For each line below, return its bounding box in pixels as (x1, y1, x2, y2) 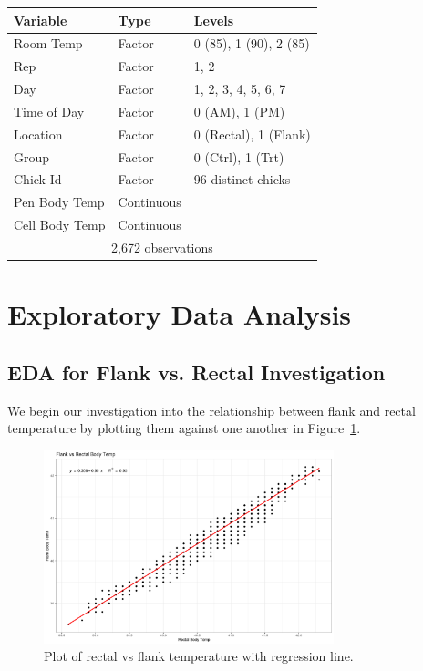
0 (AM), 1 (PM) (193, 101, 285, 120)
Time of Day (14, 101, 85, 120)
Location (14, 124, 63, 143)
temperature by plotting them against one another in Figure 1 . (7, 418, 361, 438)
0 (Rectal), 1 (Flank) (193, 124, 311, 143)
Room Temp (14, 34, 83, 53)
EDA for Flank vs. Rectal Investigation (7, 357, 386, 386)
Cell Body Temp (14, 215, 106, 234)
